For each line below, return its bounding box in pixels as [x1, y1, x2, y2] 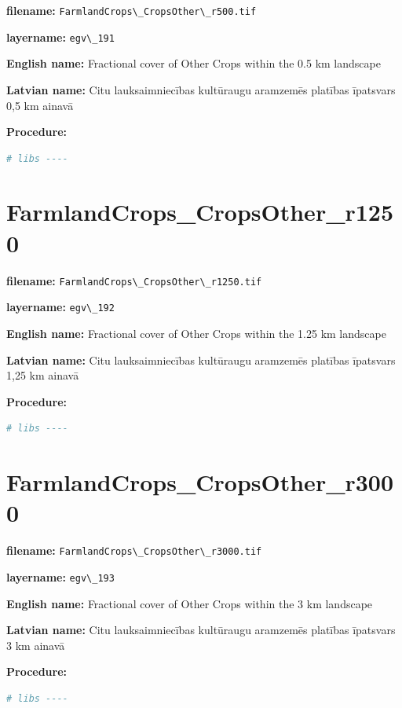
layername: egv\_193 [6, 568, 115, 585]
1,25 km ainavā [6, 367, 79, 383]
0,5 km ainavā [6, 97, 74, 113]
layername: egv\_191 [6, 28, 115, 45]
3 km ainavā [6, 636, 65, 653]
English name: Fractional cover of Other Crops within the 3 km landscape [6, 595, 373, 611]
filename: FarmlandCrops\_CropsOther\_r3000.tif [6, 542, 262, 559]
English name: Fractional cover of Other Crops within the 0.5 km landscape [6, 55, 381, 72]
